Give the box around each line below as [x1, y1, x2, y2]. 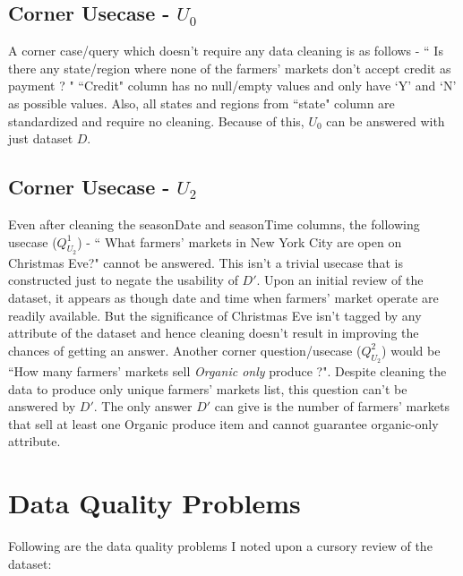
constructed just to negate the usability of [8, 271, 238, 289]
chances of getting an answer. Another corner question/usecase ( [8, 340, 362, 359]
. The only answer [93, 397, 193, 416]
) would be [382, 340, 441, 359]
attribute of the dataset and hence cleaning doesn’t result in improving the [8, 323, 419, 342]
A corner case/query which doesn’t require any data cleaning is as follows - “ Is [8, 41, 443, 60]
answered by [8, 397, 76, 416]
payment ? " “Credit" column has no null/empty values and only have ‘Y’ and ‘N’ [8, 76, 457, 95]
